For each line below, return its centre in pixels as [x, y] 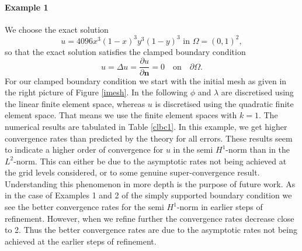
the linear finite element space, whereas [75, 103]
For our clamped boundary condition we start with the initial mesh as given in [146, 80]
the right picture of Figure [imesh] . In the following [96, 92]
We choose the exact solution [57, 29]
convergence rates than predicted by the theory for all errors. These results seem [149, 138]
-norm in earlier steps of [220, 207]
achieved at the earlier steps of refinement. [81, 241]
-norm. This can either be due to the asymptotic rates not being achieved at [150, 161]
